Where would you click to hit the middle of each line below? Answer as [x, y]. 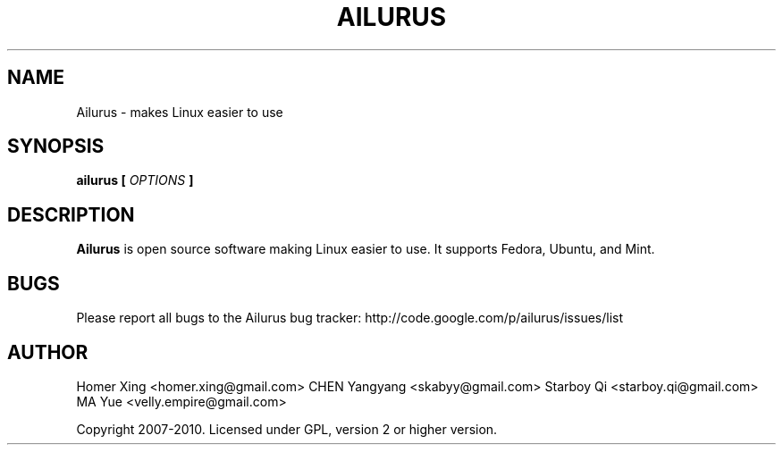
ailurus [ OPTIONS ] [135, 180]
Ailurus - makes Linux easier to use [180, 112]
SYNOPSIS [56, 146]
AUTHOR [48, 352]
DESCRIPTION [71, 214]
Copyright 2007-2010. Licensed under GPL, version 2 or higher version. [287, 429]
